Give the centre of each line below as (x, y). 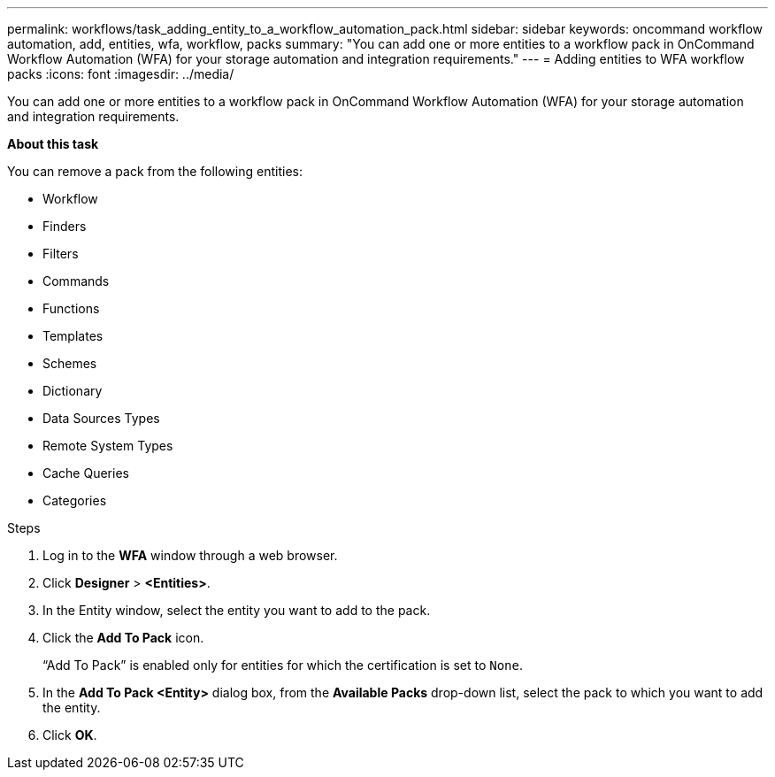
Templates (73, 336)
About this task (53, 144)
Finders (65, 226)
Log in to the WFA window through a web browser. (190, 555)
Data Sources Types (101, 418)
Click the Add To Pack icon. (123, 638)
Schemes (70, 363)
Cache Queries (86, 473)
